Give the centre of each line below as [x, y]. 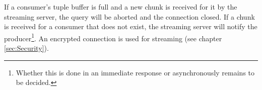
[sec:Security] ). [26, 48]
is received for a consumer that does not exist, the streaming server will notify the [131, 26]
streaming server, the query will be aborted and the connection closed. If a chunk [129, 16]
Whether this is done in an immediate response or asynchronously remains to [135, 72]
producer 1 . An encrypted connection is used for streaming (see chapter [113, 37]
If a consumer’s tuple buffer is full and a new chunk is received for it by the [121, 7]
